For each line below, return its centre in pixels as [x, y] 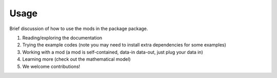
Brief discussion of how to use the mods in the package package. [79, 29]
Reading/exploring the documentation [62, 38]
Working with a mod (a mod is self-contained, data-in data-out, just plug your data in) [113, 52]
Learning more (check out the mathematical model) [76, 59]
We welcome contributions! [51, 66]
